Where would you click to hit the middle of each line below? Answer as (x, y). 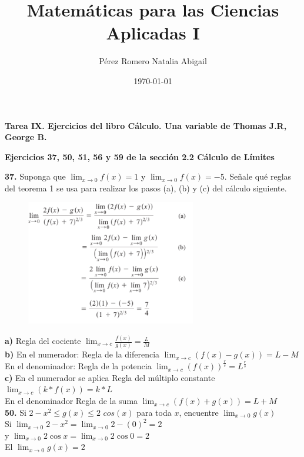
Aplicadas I (153, 33)
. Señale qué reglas (258, 176)
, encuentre (199, 412)
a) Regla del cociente (43, 341)
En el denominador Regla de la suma (71, 401)
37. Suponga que (35, 176)
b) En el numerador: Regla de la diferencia (82, 354)
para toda (154, 412)
